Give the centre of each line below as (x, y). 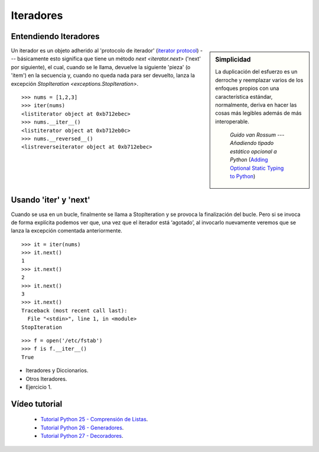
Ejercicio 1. (39, 387)
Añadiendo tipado (252, 143)
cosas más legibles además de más (258, 113)
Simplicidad (233, 60)
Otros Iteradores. (46, 379)
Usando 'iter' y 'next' (51, 200)
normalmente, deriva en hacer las (256, 105)
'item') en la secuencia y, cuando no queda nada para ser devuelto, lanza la (103, 75)
